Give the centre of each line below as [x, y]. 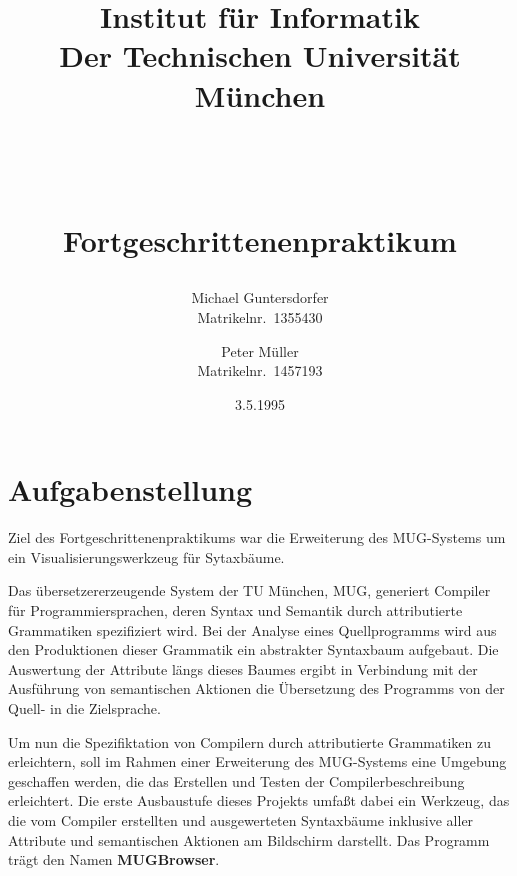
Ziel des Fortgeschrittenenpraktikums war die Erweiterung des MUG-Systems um [257, 537]
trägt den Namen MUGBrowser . [114, 859]
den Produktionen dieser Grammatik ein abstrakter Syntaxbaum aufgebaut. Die [253, 649]
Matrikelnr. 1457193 [260, 370]
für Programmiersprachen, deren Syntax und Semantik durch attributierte [235, 610]
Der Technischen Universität [260, 55]
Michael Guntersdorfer [260, 297]
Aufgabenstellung [130, 489]
